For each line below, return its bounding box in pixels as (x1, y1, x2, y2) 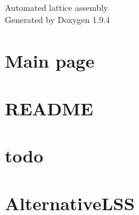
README (5, 95, 94, 120)
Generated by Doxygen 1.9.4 (5, 13, 110, 25)
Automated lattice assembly (5, 1, 108, 13)
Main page (5, 48, 95, 73)
